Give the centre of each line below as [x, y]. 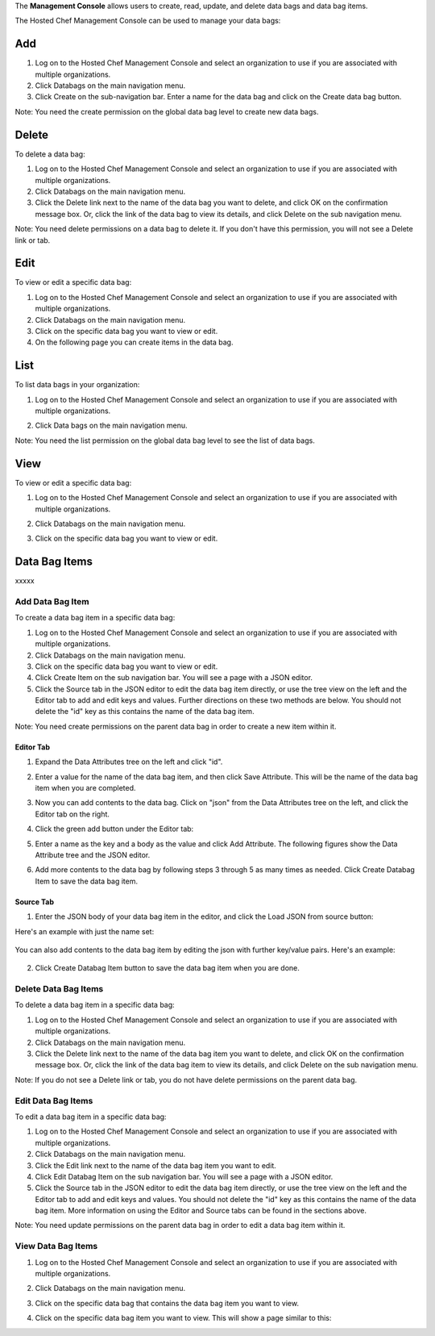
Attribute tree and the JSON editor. [93, 854]
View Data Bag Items [56, 1246]
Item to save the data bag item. [87, 881]
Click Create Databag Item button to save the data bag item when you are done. [167, 968]
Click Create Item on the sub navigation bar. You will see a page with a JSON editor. [174, 678]
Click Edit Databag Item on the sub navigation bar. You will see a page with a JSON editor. [184, 1176]
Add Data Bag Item [52, 601]
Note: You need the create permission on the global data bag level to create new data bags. [167, 111]
